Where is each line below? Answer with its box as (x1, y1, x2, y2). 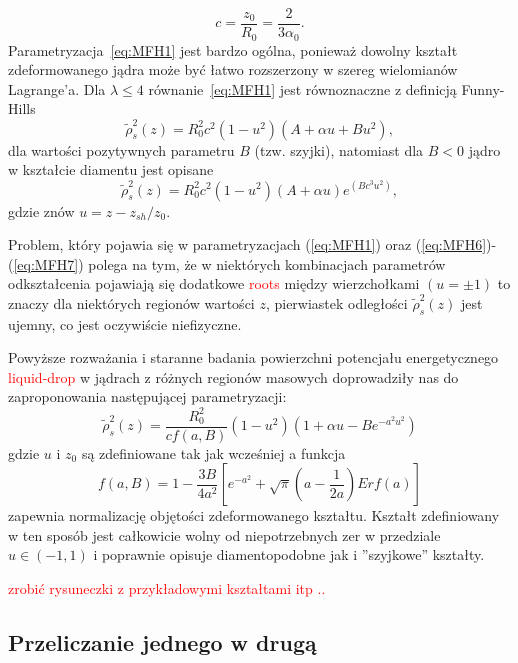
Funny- (461, 78, 505, 99)
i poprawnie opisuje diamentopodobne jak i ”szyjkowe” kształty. (93, 544, 485, 565)
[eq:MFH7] (13, 253, 79, 274)
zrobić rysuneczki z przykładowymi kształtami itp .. (8, 578, 326, 598)
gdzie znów (8, 200, 75, 221)
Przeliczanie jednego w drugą (8, 626, 317, 657)
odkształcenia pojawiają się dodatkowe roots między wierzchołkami (8, 273, 420, 294)
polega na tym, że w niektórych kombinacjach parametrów (88, 253, 446, 274)
